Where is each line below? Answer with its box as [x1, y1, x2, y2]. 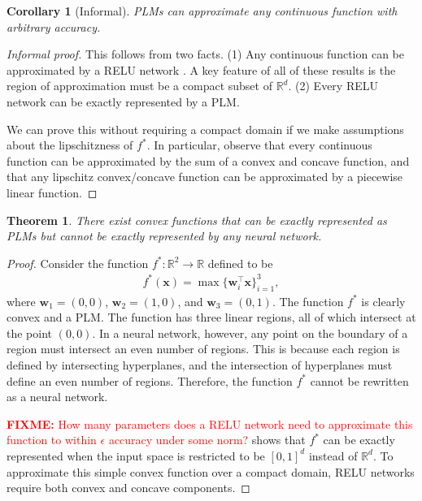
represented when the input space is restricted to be [7, 447, 265, 464]
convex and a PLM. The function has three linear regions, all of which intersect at [7, 309, 416, 326]
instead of [308, 447, 358, 464]
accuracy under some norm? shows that [108, 431, 306, 448]
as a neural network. [7, 388, 108, 405]
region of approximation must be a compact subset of [7, 77, 272, 94]
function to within [7, 431, 97, 448]
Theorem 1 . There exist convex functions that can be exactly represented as [7, 211, 387, 228]
